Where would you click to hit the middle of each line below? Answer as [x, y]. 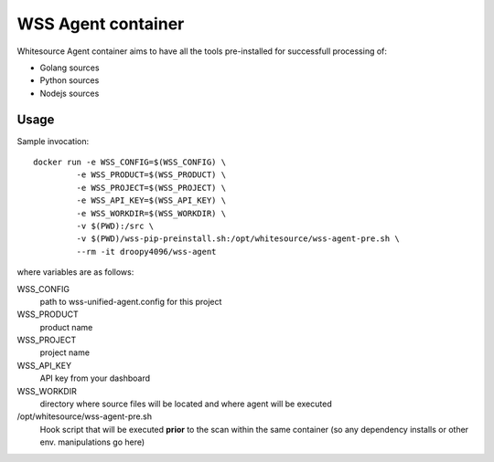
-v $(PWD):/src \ [115, 226]
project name [65, 352]
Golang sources [70, 68]
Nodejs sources [70, 93]
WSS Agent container [101, 24]
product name [66, 327]
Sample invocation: [53, 141]
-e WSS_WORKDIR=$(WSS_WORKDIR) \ [151, 213]
